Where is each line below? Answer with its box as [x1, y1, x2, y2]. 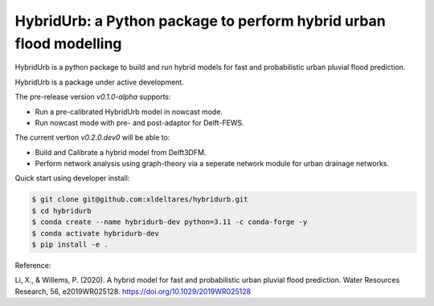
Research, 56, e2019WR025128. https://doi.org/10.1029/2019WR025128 [14, 286, 252, 296]
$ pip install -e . [31, 240, 108, 249]
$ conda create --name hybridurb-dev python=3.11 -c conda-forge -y [31, 218, 308, 226]
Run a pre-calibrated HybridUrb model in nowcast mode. [35, 107, 223, 116]
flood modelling [14, 35, 122, 52]
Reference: [14, 261, 51, 270]
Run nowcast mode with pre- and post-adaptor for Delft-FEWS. [35, 117, 244, 128]
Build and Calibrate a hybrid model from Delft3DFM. [35, 147, 207, 157]
